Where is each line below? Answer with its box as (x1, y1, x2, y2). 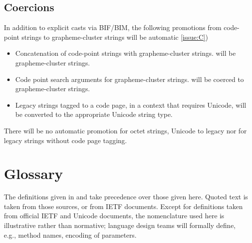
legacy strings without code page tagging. (4, 135, 127, 145)
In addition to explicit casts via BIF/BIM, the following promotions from (4, 22, 221, 32)
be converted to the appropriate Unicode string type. (15, 109, 173, 119)
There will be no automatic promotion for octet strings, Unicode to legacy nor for (4, 125, 247, 135)
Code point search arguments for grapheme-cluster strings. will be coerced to (15, 74, 244, 84)
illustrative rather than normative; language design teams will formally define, (4, 220, 236, 230)
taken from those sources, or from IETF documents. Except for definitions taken (4, 201, 243, 211)
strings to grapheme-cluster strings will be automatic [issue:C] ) (21, 32, 208, 42)
